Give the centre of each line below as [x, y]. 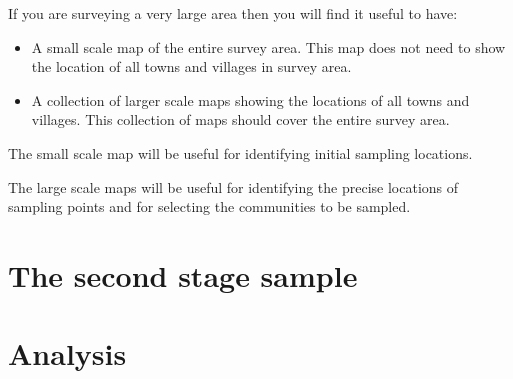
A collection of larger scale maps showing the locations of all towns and [250, 99]
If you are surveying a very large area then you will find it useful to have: [233, 13]
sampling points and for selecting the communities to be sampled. [209, 206]
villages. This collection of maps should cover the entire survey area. [240, 119]
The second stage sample [183, 274]
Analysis [67, 353]
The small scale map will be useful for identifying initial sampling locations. [240, 152]
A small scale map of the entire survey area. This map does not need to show [268, 46]
